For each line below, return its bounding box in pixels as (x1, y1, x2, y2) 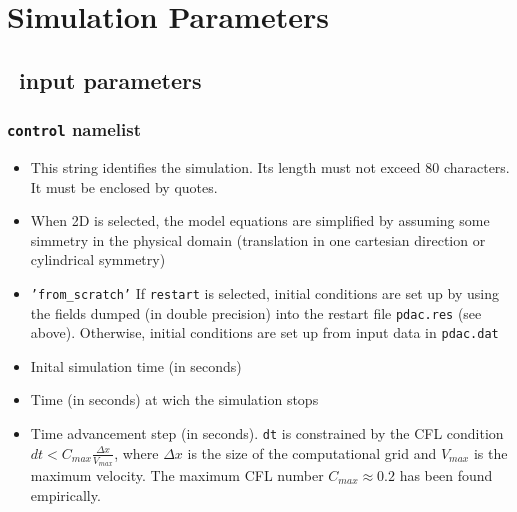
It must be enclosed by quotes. (30, 176, 218, 197)
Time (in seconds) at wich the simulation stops (30, 389, 319, 410)
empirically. (30, 484, 101, 505)
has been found (399, 464, 493, 485)
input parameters (19, 64, 202, 95)
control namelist (7, 117, 141, 142)
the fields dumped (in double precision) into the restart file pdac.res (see (30, 302, 482, 323)
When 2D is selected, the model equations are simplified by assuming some (30, 210, 490, 231)
